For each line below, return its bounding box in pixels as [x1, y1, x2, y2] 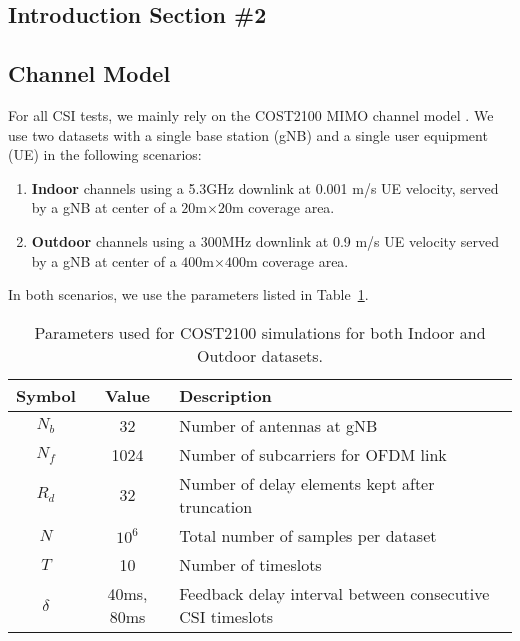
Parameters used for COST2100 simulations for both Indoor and [34, 320, 486, 344]
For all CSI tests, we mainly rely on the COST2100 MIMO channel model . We [8, 104, 494, 125]
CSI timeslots [179, 604, 274, 628]
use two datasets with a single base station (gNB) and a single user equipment [8, 124, 488, 145]
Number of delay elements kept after [179, 471, 435, 495]
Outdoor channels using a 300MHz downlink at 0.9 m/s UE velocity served [31, 230, 499, 251]
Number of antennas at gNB [179, 413, 378, 437]
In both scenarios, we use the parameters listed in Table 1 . [8, 284, 369, 305]
